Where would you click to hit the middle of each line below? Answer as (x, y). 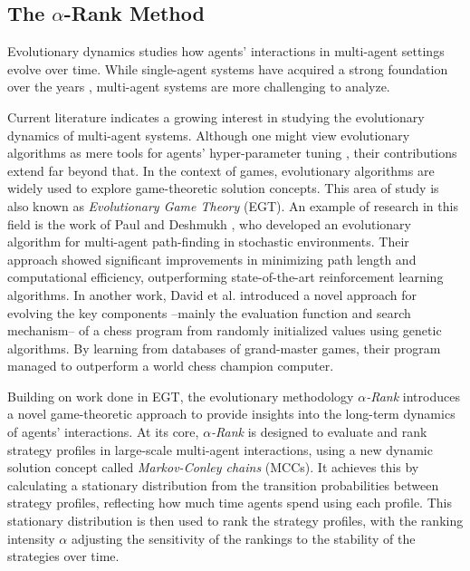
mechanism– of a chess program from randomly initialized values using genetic (225, 330)
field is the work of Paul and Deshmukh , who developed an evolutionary (209, 223)
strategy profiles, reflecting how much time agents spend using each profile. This (230, 503)
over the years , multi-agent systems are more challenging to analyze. (199, 87)
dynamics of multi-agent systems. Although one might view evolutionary (209, 135)
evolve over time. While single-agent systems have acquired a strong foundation (228, 68)
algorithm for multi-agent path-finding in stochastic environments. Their (208, 242)
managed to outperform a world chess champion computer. (171, 366)
